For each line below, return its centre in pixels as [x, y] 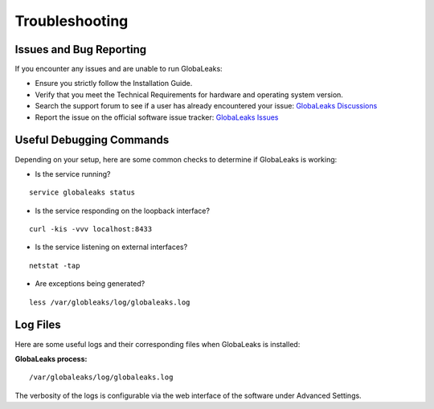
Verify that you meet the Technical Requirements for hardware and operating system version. [189, 94]
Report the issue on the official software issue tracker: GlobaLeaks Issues [157, 117]
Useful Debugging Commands [92, 140]
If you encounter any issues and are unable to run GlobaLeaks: [119, 69]
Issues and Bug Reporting [81, 49]
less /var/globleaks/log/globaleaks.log [110, 302]
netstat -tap [55, 266]
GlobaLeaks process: [51, 358]
